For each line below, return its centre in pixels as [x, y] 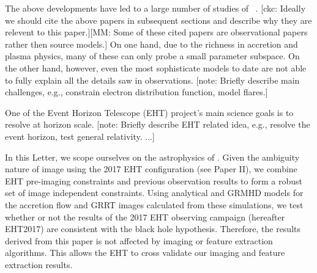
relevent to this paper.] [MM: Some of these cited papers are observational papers [156, 32]
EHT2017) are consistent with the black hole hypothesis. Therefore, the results [153, 229]
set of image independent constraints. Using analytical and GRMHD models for [154, 193]
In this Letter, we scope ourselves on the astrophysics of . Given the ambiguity [152, 157]
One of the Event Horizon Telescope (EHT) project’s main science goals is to [149, 112]
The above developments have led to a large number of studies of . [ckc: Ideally [155, 8]
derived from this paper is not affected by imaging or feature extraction [139, 240]
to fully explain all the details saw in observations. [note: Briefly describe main [152, 80]
